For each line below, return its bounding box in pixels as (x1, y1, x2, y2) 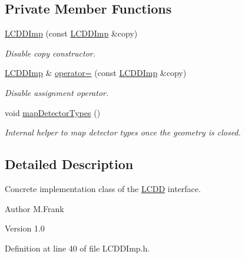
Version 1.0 (5, 222, 45, 234)
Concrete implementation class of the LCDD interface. (5, 182, 201, 194)
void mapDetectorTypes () (5, 106, 101, 118)
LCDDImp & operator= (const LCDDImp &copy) (5, 67, 187, 79)
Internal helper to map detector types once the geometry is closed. (5, 126, 241, 138)
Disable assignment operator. (5, 86, 109, 98)
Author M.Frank (5, 202, 64, 214)
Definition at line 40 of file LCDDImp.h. (5, 242, 150, 254)
